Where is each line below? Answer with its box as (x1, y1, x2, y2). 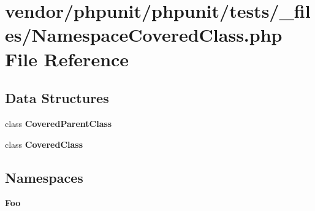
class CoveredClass (5, 137, 83, 150)
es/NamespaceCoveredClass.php (5, 22, 283, 47)
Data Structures (5, 88, 109, 107)
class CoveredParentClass (5, 117, 112, 129)
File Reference (5, 46, 129, 71)
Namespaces (5, 167, 83, 186)
